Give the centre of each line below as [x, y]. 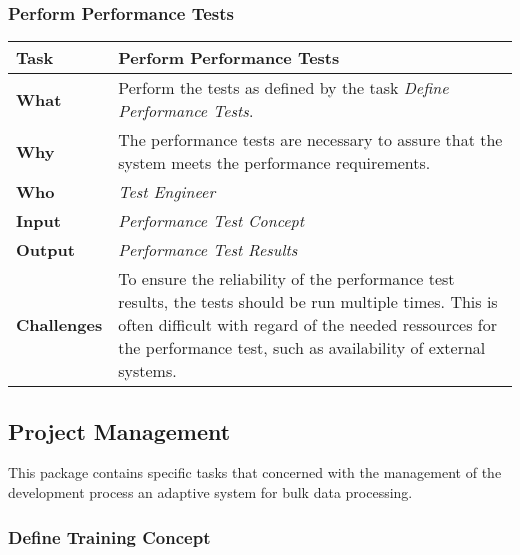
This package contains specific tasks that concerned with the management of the [255, 472]
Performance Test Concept [211, 221]
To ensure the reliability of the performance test [286, 279]
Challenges [59, 325]
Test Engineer [167, 192]
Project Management [119, 430]
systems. [147, 371]
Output [45, 250]
